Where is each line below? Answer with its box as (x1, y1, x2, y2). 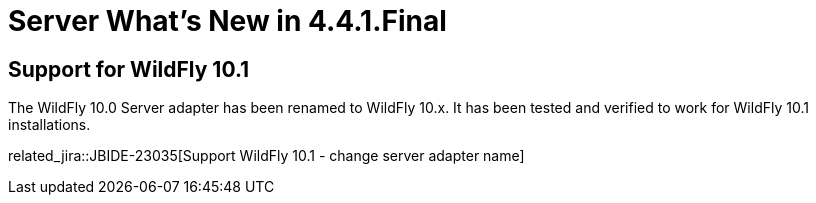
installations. (8, 116, 91, 134)
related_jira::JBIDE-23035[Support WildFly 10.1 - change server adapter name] (8, 147, 525, 165)
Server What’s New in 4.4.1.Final (8, 4, 447, 38)
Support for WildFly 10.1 (8, 56, 250, 82)
